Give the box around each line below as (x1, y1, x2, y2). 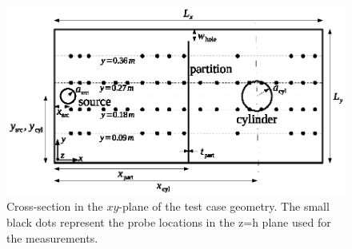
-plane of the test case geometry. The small (118, 198, 330, 215)
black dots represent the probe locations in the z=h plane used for (6, 214, 331, 230)
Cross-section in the (6, 198, 103, 215)
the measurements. (6, 229, 98, 246)
